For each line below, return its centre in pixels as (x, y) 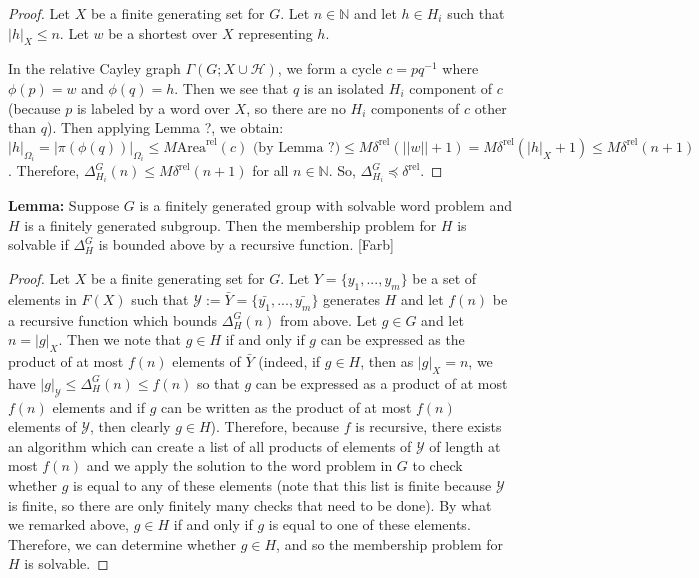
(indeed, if (289, 361)
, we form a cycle (329, 68)
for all (270, 170)
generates (351, 298)
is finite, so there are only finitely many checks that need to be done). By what (250, 504)
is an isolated (344, 87)
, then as (387, 361)
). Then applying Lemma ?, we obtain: (165, 127)
